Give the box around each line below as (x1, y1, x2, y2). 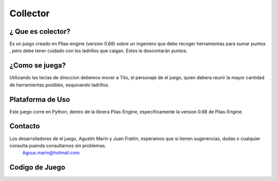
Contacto (9, 122, 41, 130)
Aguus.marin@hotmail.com (22, 150, 80, 156)
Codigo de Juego (9, 163, 66, 172)
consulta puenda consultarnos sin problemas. (9, 142, 106, 148)
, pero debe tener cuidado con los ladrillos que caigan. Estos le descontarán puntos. (9, 48, 188, 54)
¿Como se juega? (9, 61, 66, 70)
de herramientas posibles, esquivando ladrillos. (9, 82, 110, 88)
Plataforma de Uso (9, 95, 70, 104)
